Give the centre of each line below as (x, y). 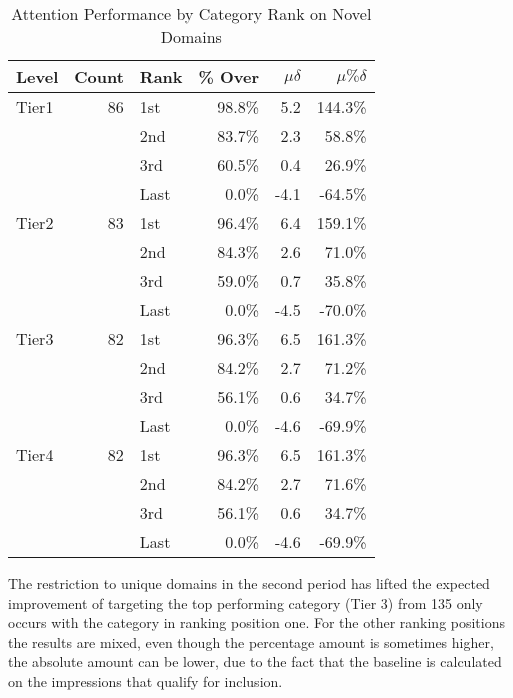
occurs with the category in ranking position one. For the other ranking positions (257, 622)
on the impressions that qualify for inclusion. (145, 680)
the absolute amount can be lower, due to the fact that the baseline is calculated (255, 661)
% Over (229, 76)
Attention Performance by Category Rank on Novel (191, 13)
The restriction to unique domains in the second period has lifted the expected (249, 583)
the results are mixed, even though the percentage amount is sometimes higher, (251, 641)
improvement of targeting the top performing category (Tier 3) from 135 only (245, 602)
